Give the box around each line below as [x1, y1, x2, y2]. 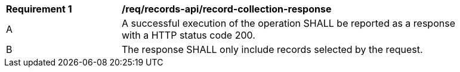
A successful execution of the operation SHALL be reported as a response [122, 17, 455, 29]
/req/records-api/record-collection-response [122, 3, 332, 15]
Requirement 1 [6, 3, 72, 15]
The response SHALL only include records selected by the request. [122, 43, 423, 55]
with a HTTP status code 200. [122, 29, 255, 41]
